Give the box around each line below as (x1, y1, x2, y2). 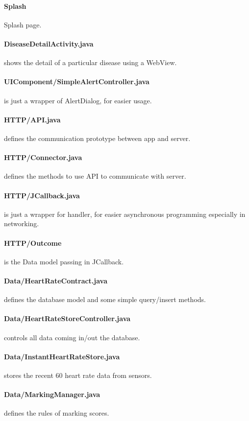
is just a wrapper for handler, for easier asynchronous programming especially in (4, 209, 246, 219)
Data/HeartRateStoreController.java (4, 313, 131, 324)
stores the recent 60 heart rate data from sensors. (4, 370, 152, 380)
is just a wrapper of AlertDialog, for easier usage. (4, 95, 152, 105)
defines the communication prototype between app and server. (4, 133, 191, 143)
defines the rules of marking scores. (4, 408, 109, 418)
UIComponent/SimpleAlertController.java (4, 76, 149, 87)
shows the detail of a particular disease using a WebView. (4, 57, 177, 68)
